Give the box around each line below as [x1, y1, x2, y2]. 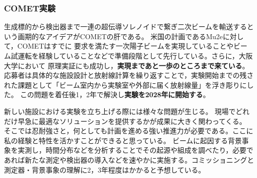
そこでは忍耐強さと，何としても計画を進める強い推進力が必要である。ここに [4, 125, 254, 136]
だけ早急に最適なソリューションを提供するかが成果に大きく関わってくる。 [4, 116, 247, 126]
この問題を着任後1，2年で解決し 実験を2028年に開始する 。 [20, 89, 210, 100]
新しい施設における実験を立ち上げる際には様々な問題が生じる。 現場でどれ [4, 106, 250, 116]
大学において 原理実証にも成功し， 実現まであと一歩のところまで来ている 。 [4, 60, 250, 70]
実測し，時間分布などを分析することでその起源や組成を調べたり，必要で [17, 145, 254, 155]
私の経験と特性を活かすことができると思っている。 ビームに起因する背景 [4, 135, 242, 145]
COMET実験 [4, 1, 56, 14]
